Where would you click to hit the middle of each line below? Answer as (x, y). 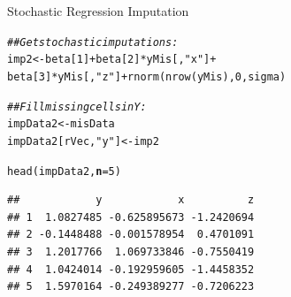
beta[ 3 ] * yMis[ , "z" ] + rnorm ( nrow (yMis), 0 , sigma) (147, 76)
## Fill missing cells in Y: (77, 107)
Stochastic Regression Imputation (98, 11)
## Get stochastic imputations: (93, 42)
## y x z (131, 200)
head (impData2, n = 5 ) (64, 171)
